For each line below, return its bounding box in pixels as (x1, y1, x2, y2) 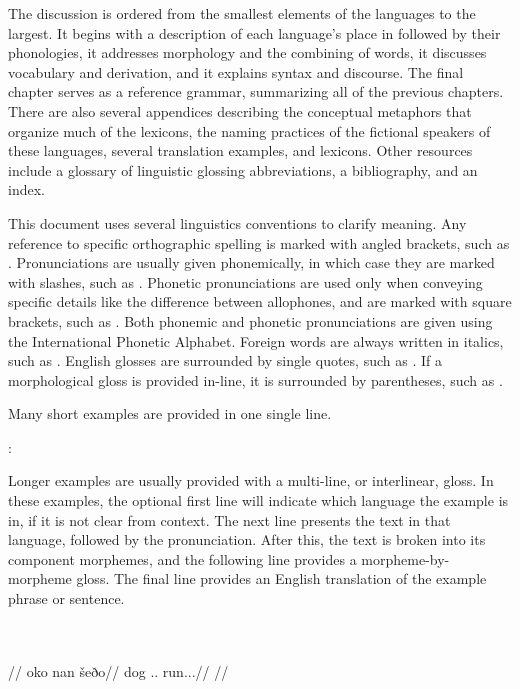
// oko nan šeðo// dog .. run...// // (8, 660, 229, 681)
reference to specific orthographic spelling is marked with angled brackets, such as (8, 232, 510, 253)
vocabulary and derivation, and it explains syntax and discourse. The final (8, 61, 464, 82)
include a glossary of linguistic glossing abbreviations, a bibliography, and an (8, 159, 478, 180)
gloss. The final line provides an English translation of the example (76, 568, 487, 589)
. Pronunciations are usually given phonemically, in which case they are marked (8, 252, 495, 273)
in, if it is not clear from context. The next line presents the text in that (8, 509, 451, 530)
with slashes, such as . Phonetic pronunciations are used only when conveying (8, 271, 483, 292)
